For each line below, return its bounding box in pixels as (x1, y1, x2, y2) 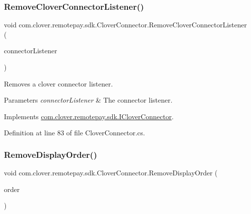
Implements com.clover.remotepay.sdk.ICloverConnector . (4, 111, 174, 121)
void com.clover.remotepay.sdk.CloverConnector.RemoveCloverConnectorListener (4, 20, 247, 30)
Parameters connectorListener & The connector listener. (4, 95, 173, 105)
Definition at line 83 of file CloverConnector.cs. (4, 128, 145, 138)
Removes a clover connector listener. (4, 78, 113, 88)
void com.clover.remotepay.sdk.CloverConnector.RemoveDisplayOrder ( (4, 168, 218, 178)
